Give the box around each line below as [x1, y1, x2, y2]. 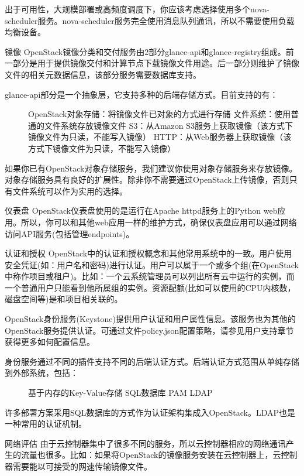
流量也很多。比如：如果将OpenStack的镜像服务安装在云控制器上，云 [20, 448, 281, 461]
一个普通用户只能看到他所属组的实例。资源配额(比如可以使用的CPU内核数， [5, 281, 296, 293]
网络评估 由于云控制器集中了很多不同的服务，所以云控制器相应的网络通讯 [5, 437, 286, 449]
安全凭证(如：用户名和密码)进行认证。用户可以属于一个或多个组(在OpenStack [5, 258, 299, 270]
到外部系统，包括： [5, 367, 78, 379]
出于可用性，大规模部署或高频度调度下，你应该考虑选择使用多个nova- [5, 3, 270, 15]
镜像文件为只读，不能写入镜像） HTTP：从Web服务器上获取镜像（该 [28, 131, 292, 143]
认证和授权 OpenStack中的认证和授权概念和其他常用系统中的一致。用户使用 [5, 247, 292, 259]
